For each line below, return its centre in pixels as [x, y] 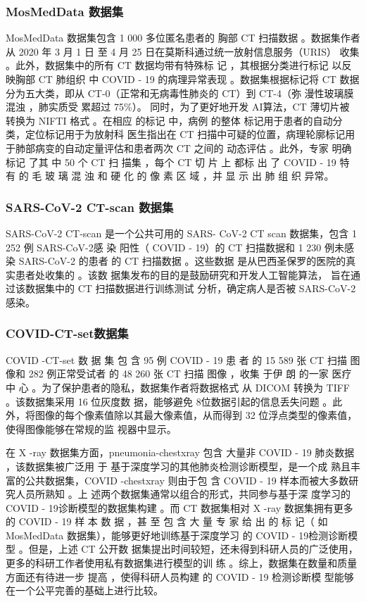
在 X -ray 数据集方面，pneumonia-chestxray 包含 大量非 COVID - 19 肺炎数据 [180, 452]
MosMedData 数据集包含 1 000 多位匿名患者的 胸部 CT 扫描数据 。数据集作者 [183, 38]
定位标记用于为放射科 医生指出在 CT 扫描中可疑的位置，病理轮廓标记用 [190, 134]
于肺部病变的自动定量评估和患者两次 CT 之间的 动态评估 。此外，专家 [167, 148]
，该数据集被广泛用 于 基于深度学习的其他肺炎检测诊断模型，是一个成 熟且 [178, 466]
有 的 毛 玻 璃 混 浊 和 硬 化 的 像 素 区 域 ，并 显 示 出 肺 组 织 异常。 [170, 176]
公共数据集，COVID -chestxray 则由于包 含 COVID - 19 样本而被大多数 [187, 480]
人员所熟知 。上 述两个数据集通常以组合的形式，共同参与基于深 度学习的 [183, 494]
